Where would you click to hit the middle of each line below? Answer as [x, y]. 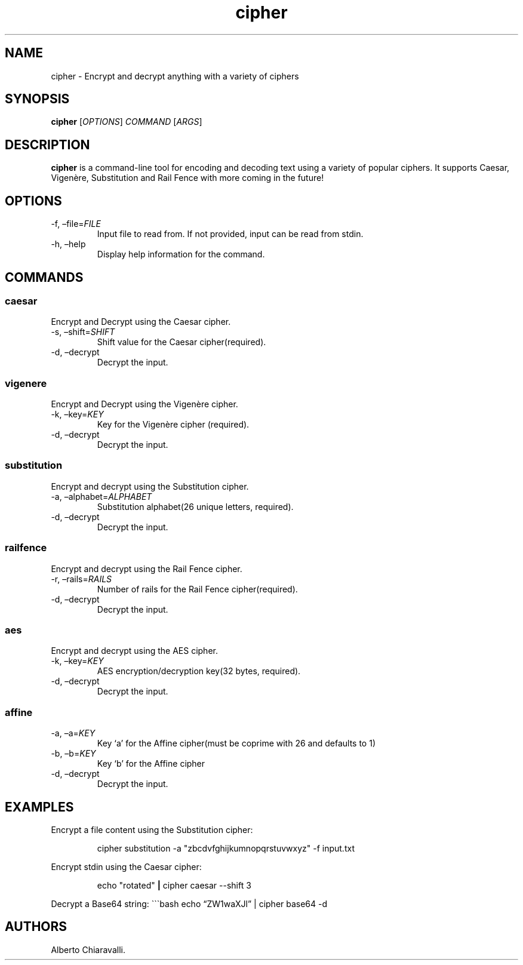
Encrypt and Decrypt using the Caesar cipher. [141, 322]
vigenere [26, 383]
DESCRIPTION [47, 145]
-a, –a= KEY [73, 733]
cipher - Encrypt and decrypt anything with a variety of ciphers [175, 76]
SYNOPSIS [37, 99]
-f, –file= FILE [76, 224]
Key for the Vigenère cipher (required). [173, 425]
